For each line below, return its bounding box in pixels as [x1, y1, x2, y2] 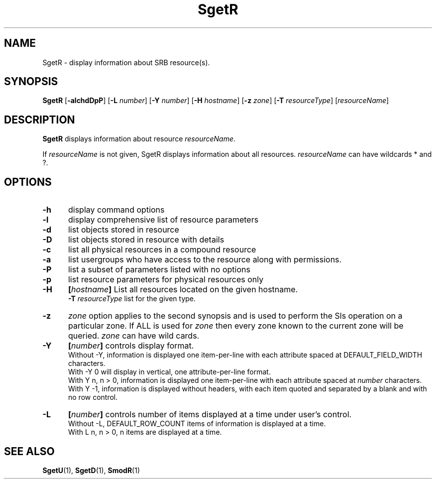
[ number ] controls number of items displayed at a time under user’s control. [68, 409, 352, 420]
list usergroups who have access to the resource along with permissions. [68, 254, 342, 265]
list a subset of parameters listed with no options [68, 264, 250, 275]
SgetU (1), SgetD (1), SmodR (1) [42, 466, 140, 475]
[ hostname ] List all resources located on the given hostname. [68, 284, 298, 295]
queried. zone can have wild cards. [68, 331, 200, 341]
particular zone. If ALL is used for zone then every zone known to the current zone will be [68, 321, 404, 331]
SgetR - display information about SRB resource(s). [42, 58, 210, 67]
